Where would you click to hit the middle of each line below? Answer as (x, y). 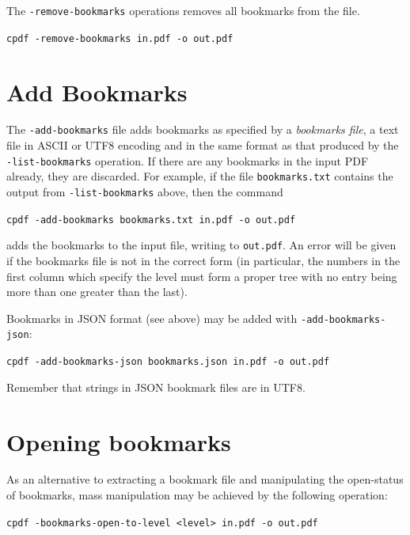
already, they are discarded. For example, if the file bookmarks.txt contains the (200, 176)
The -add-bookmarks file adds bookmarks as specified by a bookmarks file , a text (203, 129)
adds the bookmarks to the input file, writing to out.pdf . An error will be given (201, 245)
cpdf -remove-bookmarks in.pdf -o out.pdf (120, 38)
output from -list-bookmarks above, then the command (145, 192)
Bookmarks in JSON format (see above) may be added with (152, 318)
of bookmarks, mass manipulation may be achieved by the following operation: (197, 495)
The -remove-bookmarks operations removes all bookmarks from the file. (183, 10)
